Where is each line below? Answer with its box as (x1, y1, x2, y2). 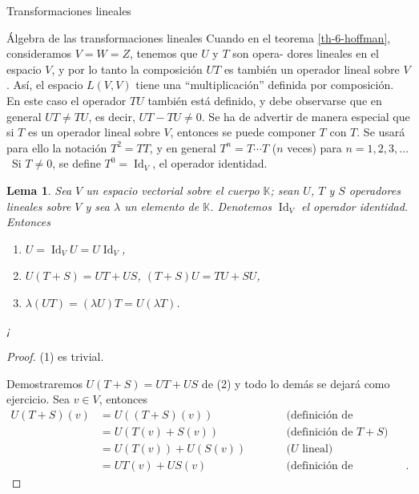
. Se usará (357, 123, 405, 140)
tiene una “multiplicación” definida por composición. (135, 76, 394, 93)
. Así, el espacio (6, 76, 83, 93)
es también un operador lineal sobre (224, 60, 400, 77)
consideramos (6, 45, 72, 62)
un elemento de (124, 197, 199, 214)
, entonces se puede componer (170, 123, 316, 140)
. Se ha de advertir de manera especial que (201, 107, 410, 124)
